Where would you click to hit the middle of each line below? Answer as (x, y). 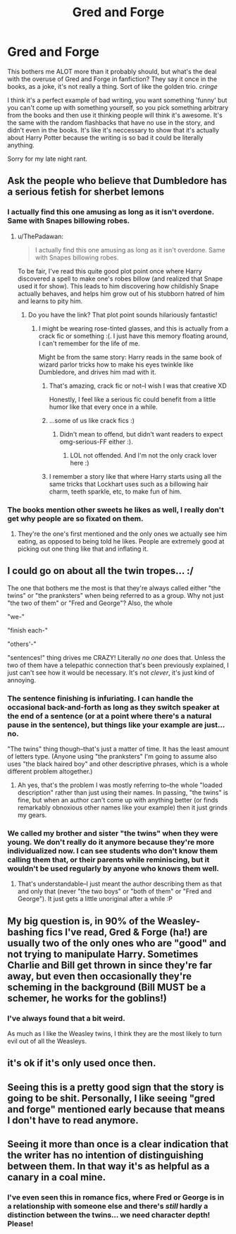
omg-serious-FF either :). (96, 441)
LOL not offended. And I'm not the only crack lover (143, 455)
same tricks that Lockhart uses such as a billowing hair (129, 484)
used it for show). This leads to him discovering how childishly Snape (118, 286)
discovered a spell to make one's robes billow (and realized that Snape (120, 279)
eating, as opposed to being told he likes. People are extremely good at (121, 541)
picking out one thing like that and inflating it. (83, 549)
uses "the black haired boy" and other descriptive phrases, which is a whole (118, 764)
